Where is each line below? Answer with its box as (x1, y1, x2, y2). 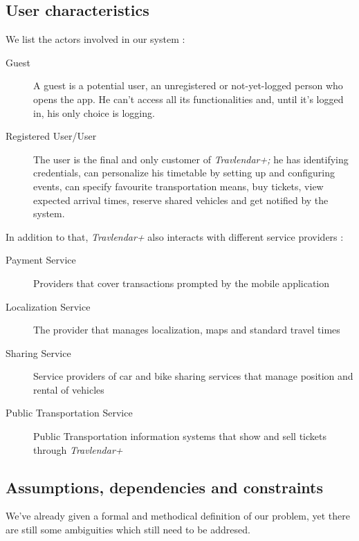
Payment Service (6, 253, 76, 267)
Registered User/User (6, 129, 97, 143)
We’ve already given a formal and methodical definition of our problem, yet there (6, 508, 351, 523)
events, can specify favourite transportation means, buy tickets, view (33, 178, 324, 193)
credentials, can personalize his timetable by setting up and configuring (33, 165, 335, 180)
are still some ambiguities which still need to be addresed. (6, 522, 250, 537)
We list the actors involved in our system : (6, 32, 185, 46)
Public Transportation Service (6, 405, 133, 420)
